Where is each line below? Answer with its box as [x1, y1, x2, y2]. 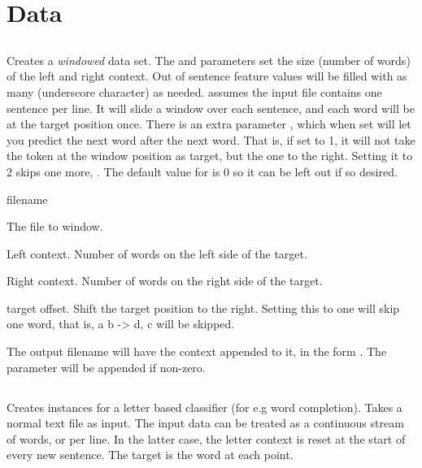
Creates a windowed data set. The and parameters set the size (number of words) [7, 51, 411, 68]
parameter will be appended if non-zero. [7, 358, 206, 375]
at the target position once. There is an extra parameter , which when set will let [7, 115, 411, 132]
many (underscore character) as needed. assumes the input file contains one [7, 83, 382, 100]
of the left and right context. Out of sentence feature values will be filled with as [7, 67, 407, 84]
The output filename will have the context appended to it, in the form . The [7, 343, 387, 360]
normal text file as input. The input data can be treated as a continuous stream [7, 414, 404, 431]
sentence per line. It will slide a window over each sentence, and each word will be [7, 99, 415, 116]
